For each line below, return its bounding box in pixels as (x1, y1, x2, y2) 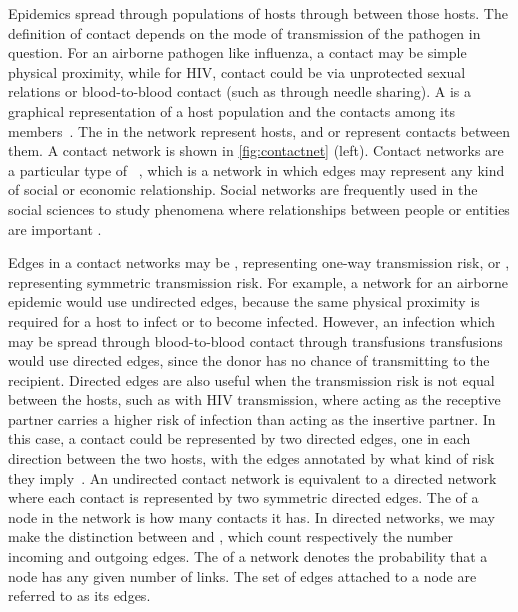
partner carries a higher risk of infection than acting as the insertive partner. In (8, 408, 496, 429)
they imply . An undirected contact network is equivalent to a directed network (8, 467, 497, 488)
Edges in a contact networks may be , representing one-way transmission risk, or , (8, 252, 510, 273)
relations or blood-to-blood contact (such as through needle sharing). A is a (8, 81, 471, 102)
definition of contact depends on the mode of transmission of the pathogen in (8, 22, 481, 43)
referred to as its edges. (8, 585, 151, 606)
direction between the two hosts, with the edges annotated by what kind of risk (8, 448, 495, 469)
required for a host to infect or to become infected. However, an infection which (8, 310, 496, 331)
